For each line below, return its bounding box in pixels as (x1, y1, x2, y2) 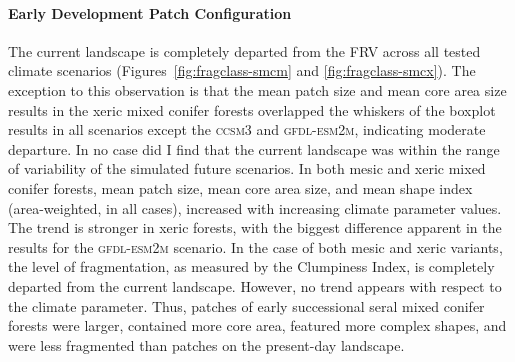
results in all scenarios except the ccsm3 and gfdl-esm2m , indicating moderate (8, 119, 486, 140)
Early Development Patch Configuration (8, 2, 292, 23)
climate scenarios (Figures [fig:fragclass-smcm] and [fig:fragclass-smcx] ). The (8, 60, 476, 81)
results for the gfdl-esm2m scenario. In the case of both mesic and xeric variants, (8, 236, 503, 257)
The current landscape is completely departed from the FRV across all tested (8, 40, 481, 61)
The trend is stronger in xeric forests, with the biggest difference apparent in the (8, 217, 502, 238)
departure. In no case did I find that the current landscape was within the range (8, 138, 500, 159)
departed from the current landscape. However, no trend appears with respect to (8, 275, 502, 296)
